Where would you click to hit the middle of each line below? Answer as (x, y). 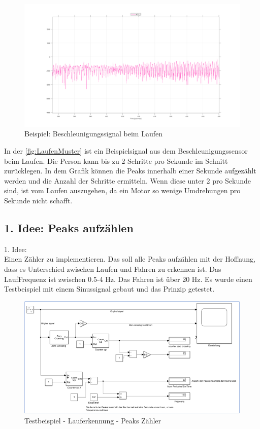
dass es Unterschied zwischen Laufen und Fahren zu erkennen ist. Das (113, 269)
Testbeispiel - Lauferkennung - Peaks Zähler (93, 420)
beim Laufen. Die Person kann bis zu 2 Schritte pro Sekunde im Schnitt (116, 160)
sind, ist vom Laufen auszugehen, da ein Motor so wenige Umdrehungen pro (122, 190)
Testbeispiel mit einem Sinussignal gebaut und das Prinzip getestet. (109, 289)
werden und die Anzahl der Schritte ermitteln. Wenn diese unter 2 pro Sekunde (128, 180)
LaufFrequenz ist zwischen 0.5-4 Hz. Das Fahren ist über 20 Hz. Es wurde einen (128, 279)
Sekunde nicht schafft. (38, 200)
